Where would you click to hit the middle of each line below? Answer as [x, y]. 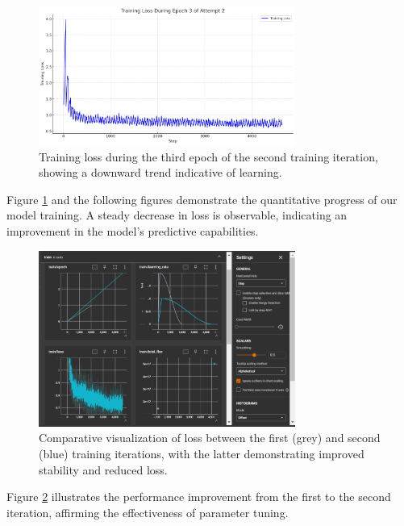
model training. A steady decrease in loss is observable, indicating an [177, 215]
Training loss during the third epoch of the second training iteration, [208, 156]
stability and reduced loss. [103, 469]
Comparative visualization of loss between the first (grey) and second [210, 438]
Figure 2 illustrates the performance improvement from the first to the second [199, 497]
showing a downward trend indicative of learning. [160, 172]
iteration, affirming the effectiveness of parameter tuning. [148, 512]
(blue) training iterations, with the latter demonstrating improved [202, 453]
